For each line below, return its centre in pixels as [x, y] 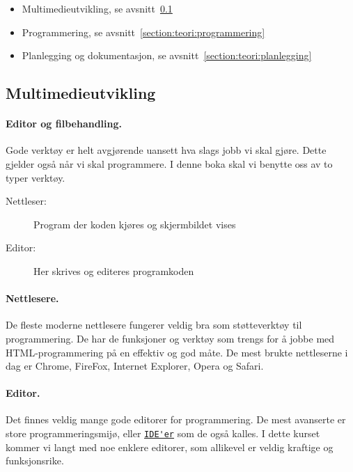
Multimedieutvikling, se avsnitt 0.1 [97, 8]
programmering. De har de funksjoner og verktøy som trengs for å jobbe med [170, 338]
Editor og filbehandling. [64, 124]
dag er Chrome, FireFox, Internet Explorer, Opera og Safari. [135, 366]
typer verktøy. [36, 177]
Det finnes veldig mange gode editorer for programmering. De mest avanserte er [176, 419]
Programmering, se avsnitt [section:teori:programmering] [143, 32]
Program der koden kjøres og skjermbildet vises [135, 224]
